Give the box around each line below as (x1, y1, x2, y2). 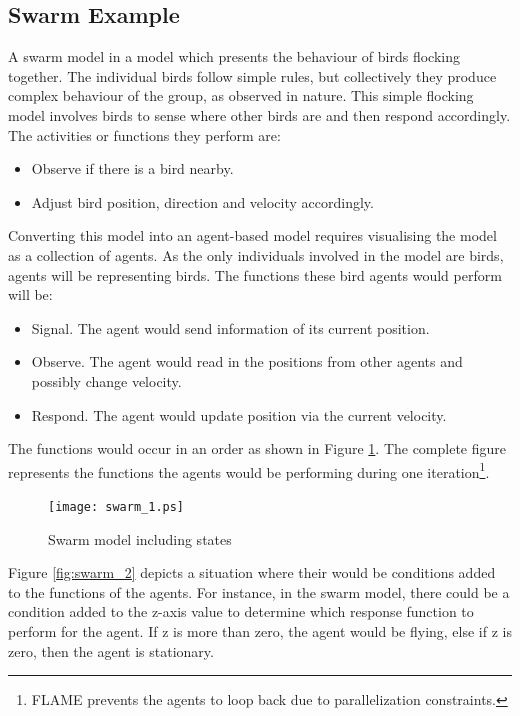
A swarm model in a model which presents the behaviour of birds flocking (8, 46, 460, 67)
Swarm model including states (48, 528, 232, 549)
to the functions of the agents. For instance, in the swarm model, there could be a (8, 581, 510, 602)
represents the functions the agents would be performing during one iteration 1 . (8, 458, 490, 482)
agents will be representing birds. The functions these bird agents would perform (8, 264, 502, 285)
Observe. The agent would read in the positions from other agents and (31, 351, 463, 372)
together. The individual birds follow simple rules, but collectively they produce (8, 65, 497, 86)
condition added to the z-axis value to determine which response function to (8, 601, 474, 622)
